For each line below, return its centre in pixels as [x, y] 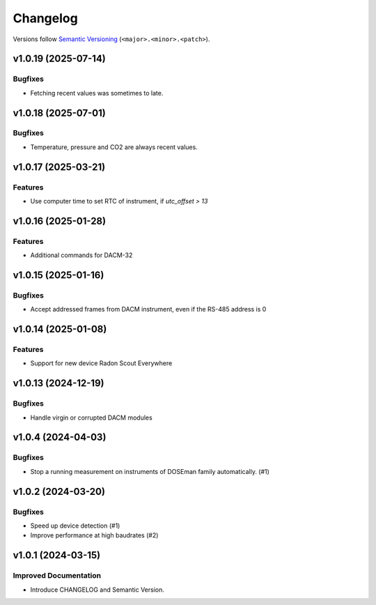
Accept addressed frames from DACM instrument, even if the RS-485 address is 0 [148, 309]
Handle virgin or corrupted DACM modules [91, 418]
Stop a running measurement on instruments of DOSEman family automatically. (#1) [150, 471]
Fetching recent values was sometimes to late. [97, 93]
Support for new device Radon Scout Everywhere [101, 363]
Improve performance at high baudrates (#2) [94, 535]
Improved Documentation [57, 576]
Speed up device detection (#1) [75, 526]
